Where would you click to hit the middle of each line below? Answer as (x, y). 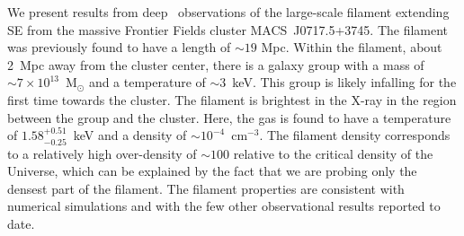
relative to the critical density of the (333, 153)
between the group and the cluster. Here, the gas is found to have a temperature (229, 117)
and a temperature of (147, 82)
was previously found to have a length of (119, 47)
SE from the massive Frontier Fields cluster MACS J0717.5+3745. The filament (228, 29)
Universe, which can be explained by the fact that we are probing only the (212, 171)
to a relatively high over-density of (102, 153)
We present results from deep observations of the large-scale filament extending (228, 12)
